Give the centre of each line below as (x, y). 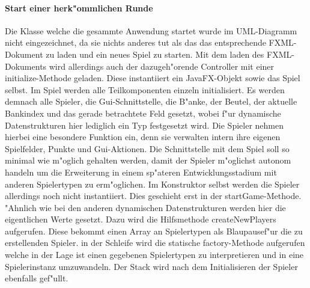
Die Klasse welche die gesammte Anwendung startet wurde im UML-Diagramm (151, 30)
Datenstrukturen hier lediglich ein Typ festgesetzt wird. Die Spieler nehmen (144, 125)
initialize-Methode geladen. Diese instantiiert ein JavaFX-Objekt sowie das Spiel (153, 78)
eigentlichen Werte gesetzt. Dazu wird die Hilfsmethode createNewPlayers (141, 219)
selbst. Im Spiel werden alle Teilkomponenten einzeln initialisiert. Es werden (145, 89)
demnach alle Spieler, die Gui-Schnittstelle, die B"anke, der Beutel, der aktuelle (151, 101)
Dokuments (26, 66)
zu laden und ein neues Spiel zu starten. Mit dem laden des (155, 54)
